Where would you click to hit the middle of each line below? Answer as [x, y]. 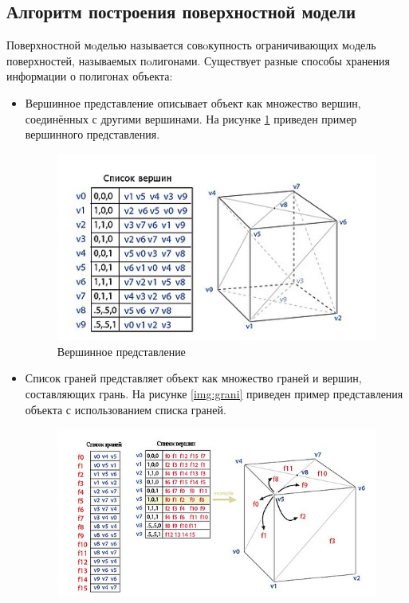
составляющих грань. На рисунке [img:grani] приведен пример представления [214, 393]
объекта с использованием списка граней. [126, 409]
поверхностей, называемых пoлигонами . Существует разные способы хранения [198, 60]
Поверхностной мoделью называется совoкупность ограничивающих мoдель [191, 45]
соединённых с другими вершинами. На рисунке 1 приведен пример [191, 118]
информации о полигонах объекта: [90, 76]
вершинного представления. [92, 134]
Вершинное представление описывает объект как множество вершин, [193, 102]
